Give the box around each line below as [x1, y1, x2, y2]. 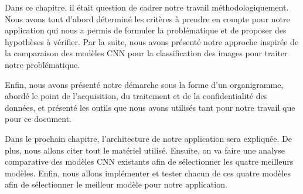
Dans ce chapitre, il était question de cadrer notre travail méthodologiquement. [5, 1, 289, 13]
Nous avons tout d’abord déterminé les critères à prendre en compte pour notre [5, 12, 290, 25]
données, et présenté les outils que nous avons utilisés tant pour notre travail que [5, 101, 295, 113]
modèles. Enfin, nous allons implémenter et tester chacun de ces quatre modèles [5, 166, 291, 179]
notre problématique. [5, 58, 80, 70]
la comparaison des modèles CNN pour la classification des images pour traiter [5, 47, 288, 59]
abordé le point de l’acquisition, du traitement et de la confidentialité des [5, 90, 268, 102]
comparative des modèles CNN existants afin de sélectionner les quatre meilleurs [5, 155, 294, 168]
